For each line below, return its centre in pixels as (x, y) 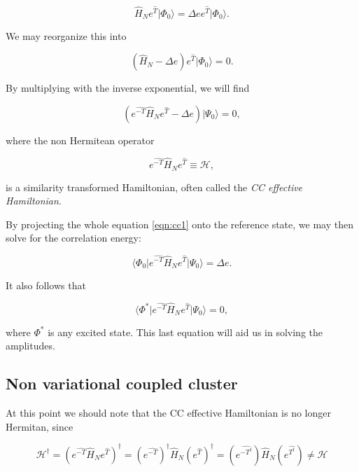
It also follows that (46, 285)
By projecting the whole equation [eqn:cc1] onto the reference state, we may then (179, 224)
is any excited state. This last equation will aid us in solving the (185, 332)
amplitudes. (30, 346)
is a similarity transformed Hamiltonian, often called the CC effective (154, 187)
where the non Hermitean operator (80, 140)
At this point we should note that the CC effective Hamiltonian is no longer (168, 413)
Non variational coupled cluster (122, 383)
